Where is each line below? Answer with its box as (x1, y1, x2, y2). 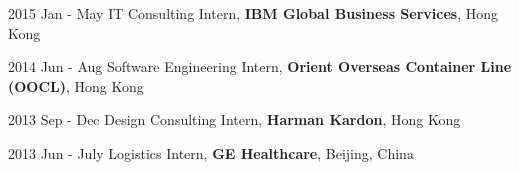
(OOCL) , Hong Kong (8, 75, 144, 96)
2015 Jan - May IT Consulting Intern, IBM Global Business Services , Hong (8, 3, 499, 23)
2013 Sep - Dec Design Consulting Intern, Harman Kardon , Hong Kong (8, 109, 461, 130)
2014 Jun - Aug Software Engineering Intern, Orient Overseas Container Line (8, 56, 512, 77)
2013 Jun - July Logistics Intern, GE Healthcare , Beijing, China (8, 142, 414, 163)
